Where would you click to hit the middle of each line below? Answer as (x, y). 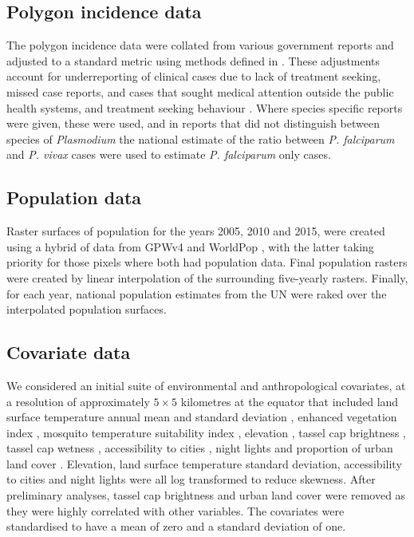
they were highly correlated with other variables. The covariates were (175, 510)
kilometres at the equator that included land (290, 401)
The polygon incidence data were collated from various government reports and (200, 45)
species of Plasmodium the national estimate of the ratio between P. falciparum (201, 138)
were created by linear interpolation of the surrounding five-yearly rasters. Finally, (207, 277)
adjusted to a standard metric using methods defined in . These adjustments (193, 60)
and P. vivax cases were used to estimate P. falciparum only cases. (169, 154)
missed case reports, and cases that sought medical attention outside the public (200, 91)
